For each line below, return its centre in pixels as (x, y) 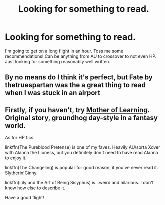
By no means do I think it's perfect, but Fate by (79, 78)
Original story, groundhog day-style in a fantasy (82, 117)
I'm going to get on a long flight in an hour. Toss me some (64, 51)
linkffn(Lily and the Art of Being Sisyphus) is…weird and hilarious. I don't (79, 183)
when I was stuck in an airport (53, 93)
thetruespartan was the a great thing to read (75, 85)
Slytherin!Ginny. (22, 173)
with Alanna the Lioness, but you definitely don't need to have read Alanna (82, 153)
